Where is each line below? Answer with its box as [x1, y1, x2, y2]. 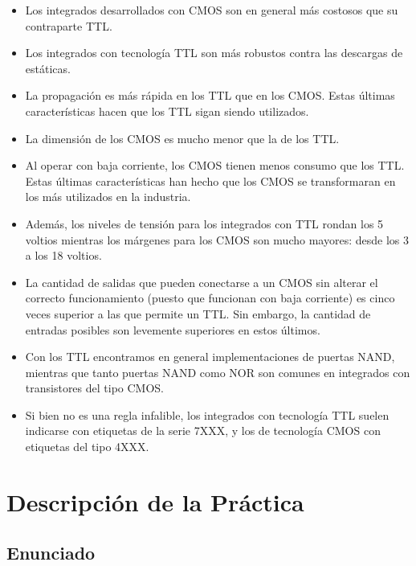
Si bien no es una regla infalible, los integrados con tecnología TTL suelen [25, 406, 389, 423]
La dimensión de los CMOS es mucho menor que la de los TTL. [25, 129, 340, 146]
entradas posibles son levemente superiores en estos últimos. [25, 321, 320, 338]
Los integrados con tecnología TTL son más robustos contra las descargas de [25, 44, 403, 61]
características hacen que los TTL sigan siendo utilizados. [25, 102, 309, 119]
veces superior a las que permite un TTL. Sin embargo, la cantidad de [25, 305, 371, 322]
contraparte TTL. [25, 17, 112, 34]
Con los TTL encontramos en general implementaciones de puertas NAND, [25, 348, 395, 365]
